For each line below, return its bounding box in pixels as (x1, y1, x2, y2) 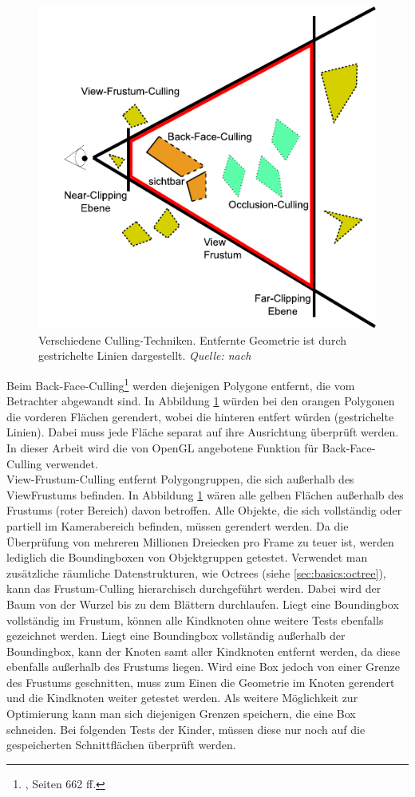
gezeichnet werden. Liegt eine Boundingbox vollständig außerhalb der (6, 627, 346, 644)
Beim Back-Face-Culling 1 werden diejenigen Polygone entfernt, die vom (6, 374, 355, 393)
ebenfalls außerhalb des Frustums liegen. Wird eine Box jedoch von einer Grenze (6, 658, 400, 675)
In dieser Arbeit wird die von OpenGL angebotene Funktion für (6, 439, 318, 456)
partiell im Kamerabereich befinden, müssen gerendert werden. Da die (6, 517, 349, 534)
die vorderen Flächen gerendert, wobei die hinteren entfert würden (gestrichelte (6, 408, 394, 424)
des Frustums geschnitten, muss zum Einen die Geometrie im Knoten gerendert (6, 673, 395, 690)
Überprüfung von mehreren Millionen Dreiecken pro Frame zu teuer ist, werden (6, 533, 394, 550)
